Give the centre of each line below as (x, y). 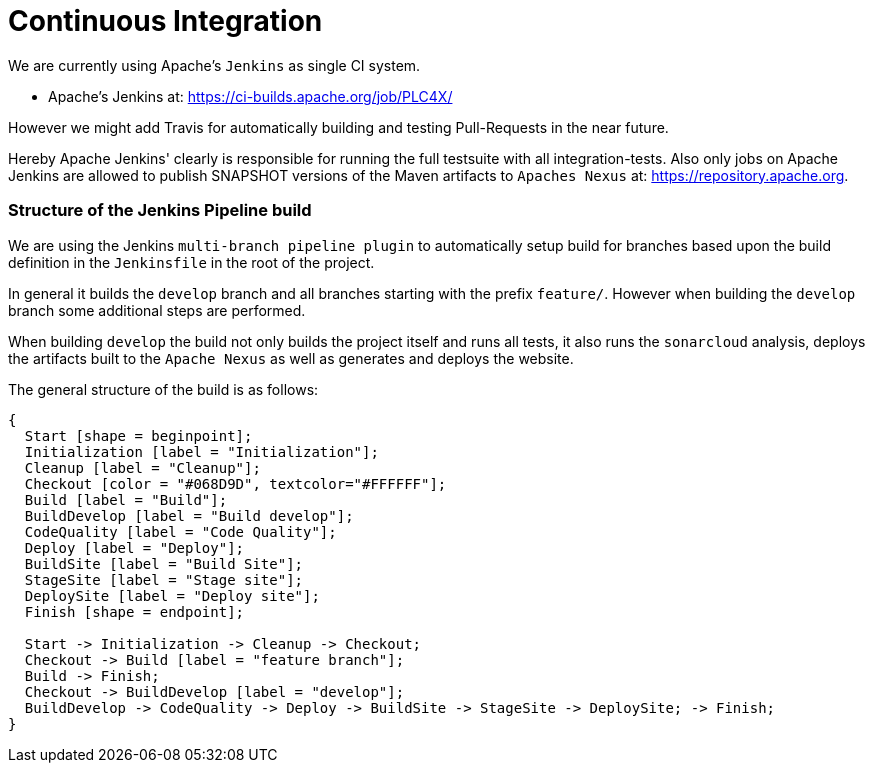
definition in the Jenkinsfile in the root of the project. (191, 262)
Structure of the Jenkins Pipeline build (160, 210)
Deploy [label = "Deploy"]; (134, 547)
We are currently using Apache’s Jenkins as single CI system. (214, 65)
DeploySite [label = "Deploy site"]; (172, 595)
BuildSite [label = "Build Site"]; (164, 563)
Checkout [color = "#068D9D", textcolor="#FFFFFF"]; (235, 483)
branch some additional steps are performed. (157, 310)
